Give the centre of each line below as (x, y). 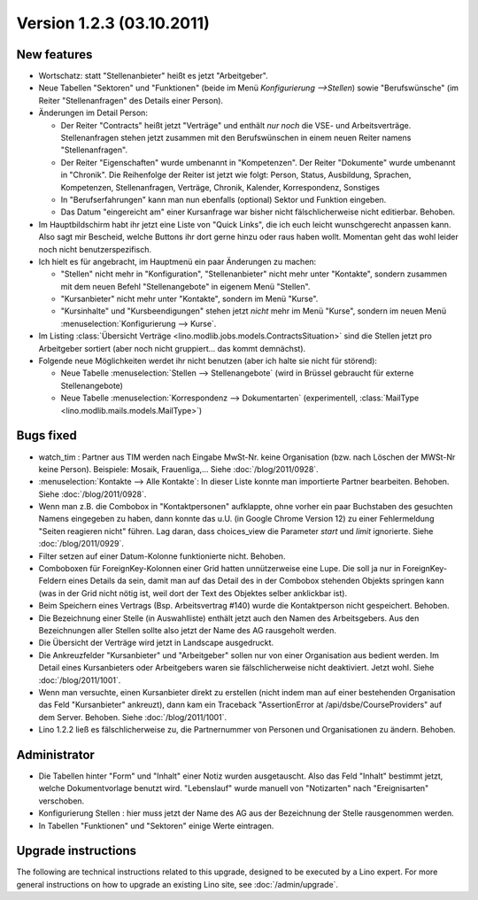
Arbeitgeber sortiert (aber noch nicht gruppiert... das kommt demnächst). (172, 348)
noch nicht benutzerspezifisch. (95, 249)
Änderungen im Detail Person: (93, 113)
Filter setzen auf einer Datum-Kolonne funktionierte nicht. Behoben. (162, 556)
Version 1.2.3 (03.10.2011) (113, 23)
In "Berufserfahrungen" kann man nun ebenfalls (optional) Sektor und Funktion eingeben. (224, 199)
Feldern (52, 581)
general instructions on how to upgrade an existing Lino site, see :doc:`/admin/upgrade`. (177, 884)
